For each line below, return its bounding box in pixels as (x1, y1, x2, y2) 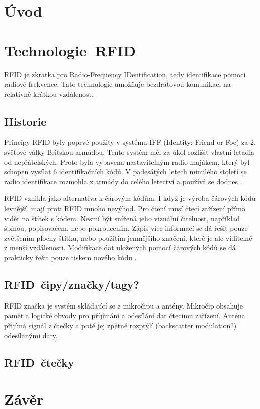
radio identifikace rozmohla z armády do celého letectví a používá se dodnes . (4, 176, 242, 186)
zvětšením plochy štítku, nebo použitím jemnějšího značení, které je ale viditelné (4, 232, 252, 243)
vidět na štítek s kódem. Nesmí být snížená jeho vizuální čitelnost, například (4, 213, 240, 223)
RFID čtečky (4, 354, 74, 370)
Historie (4, 113, 47, 129)
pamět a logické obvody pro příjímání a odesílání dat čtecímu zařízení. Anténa (4, 310, 245, 321)
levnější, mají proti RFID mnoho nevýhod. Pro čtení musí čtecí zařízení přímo (4, 203, 245, 214)
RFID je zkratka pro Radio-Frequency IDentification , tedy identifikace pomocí (4, 69, 246, 79)
